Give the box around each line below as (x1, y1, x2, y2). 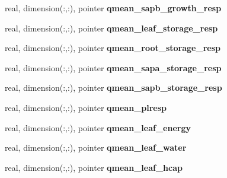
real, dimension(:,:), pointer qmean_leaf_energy (5, 121, 191, 133)
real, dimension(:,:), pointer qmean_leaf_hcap (5, 161, 183, 173)
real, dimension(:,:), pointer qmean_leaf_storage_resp (5, 21, 218, 34)
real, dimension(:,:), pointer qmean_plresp (5, 101, 167, 113)
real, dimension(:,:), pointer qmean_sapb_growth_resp (5, 2, 222, 14)
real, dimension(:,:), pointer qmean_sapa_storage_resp (5, 61, 222, 74)
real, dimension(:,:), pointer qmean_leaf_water (5, 141, 187, 154)
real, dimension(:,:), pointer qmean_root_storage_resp (5, 42, 220, 54)
